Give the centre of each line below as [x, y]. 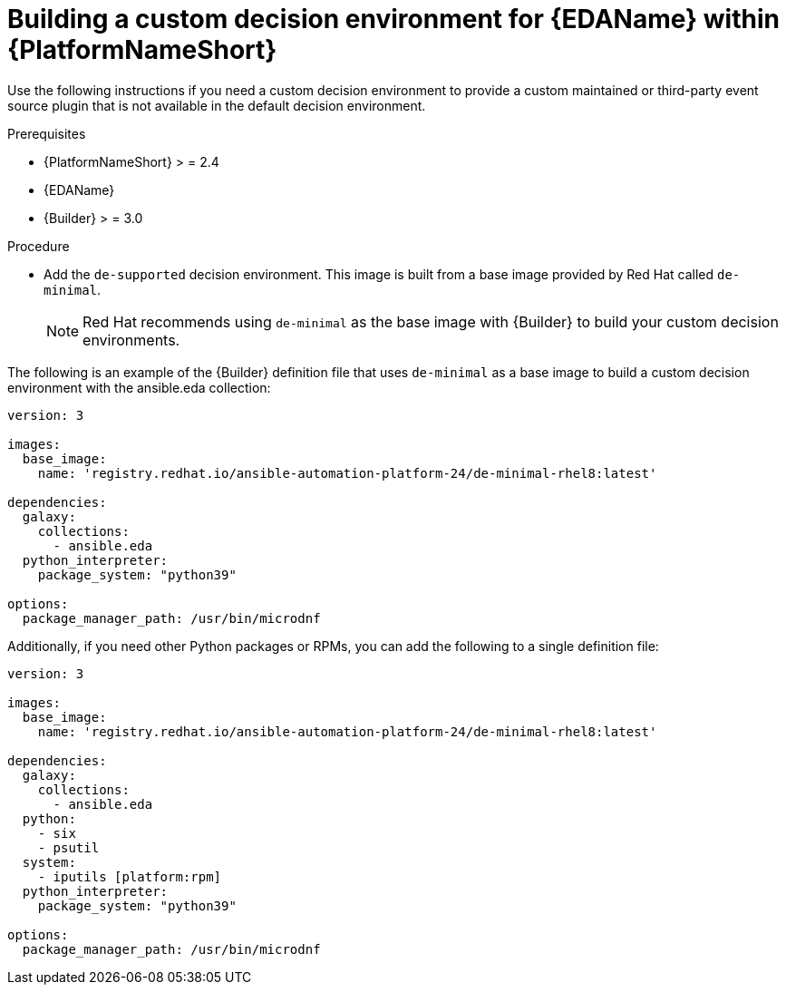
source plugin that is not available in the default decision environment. [217, 105]
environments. [131, 340]
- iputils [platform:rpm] [130, 876]
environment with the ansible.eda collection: [139, 387]
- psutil [68, 847]
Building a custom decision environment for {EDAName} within [393, 19]
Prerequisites [47, 133]
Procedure [39, 246]
